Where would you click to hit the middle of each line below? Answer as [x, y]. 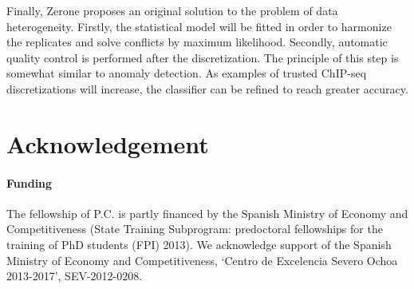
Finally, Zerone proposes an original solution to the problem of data [172, 10]
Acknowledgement [108, 143]
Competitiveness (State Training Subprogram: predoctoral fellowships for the [195, 229]
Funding [30, 182]
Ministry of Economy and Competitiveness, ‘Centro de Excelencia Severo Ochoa [202, 260]
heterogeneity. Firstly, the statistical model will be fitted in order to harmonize [199, 26]
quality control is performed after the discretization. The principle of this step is [203, 57]
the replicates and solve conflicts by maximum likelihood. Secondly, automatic [197, 42]
